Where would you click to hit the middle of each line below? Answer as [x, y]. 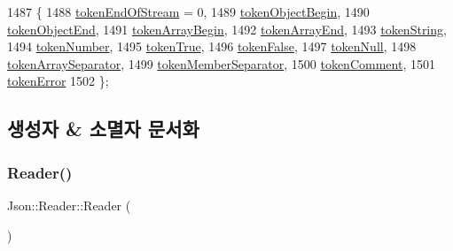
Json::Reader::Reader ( [69, 205]
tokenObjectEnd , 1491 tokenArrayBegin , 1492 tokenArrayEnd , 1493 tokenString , [227, 29]
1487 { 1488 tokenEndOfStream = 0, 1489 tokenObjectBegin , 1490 [188, 11]
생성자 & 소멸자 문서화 [103, 129]
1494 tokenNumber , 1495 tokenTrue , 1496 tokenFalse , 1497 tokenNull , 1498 [212, 46]
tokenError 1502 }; [58, 81]
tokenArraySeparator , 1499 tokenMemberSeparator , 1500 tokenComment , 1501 [221, 63]
